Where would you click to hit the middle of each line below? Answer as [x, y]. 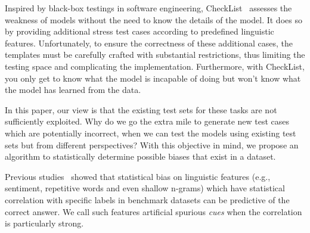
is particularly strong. [44, 223]
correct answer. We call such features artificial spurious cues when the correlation [154, 211]
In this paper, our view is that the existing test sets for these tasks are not [141, 109]
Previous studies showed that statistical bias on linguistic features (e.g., [138, 176]
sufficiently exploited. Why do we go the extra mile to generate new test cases [147, 121]
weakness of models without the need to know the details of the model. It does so [154, 19]
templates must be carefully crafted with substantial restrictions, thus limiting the [155, 55]
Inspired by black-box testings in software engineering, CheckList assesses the [148, 8]
